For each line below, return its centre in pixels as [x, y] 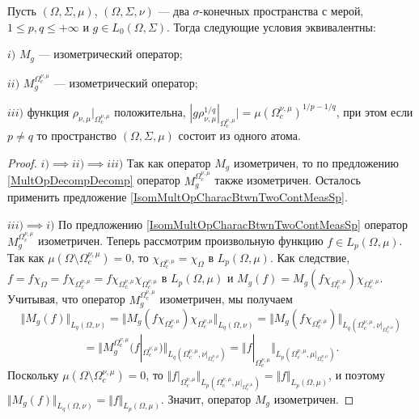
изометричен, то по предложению [316, 162]
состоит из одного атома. [239, 135]
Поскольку [33, 375]
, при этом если [375, 111]
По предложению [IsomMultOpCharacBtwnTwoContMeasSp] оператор [233, 224]
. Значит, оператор [206, 398]
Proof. [22, 162]
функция [48, 111]
